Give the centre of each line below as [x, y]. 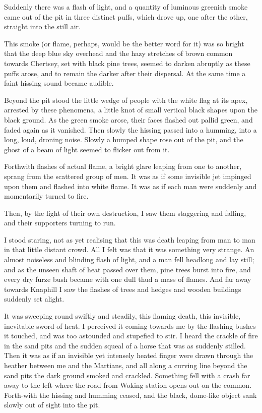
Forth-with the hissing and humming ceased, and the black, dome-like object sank [130, 395]
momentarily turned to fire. [46, 196]
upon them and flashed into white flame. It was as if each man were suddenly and [130, 186]
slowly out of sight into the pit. [52, 405]
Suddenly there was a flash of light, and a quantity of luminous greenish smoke [126, 7]
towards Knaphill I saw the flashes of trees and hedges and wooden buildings [123, 289]
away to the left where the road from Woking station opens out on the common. [128, 385]
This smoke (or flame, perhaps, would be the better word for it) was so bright [124, 43]
